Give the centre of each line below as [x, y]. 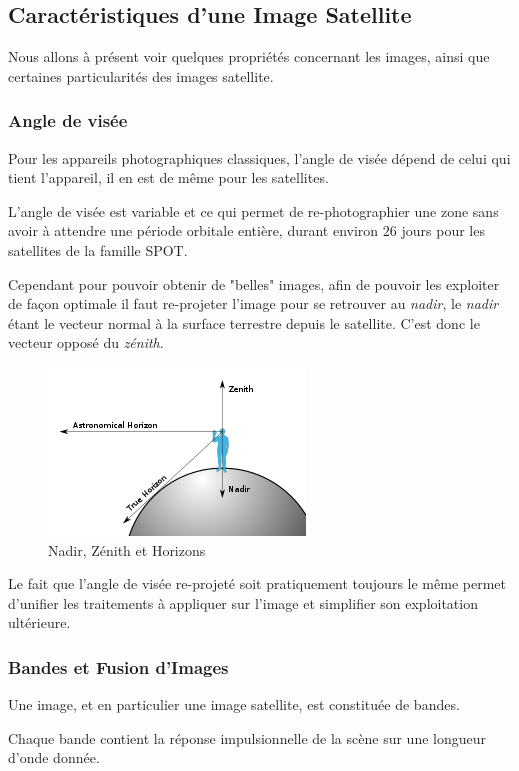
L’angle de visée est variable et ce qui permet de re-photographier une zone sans [253, 210]
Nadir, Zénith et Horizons [127, 549]
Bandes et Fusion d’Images [118, 666]
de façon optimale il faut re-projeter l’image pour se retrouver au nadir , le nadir [253, 303]
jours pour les [443, 230]
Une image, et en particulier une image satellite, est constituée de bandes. [234, 704]
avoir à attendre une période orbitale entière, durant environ [193, 230]
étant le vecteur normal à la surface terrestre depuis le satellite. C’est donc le [244, 322]
